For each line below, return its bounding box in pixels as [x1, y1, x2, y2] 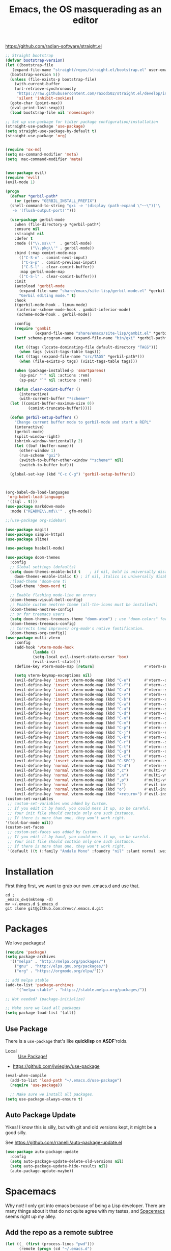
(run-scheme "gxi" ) [18, 453, 60, 458]
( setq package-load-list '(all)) [5, 1010, 76, 1016]
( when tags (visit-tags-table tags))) [18, 349, 101, 355]
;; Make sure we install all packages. [10, 1092, 95, 1097]
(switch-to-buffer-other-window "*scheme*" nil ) [18, 458, 124, 463]
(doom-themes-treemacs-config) [10, 621, 76, 626]
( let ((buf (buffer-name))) [14, 443, 74, 448]
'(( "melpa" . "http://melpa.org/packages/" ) [10, 959, 106, 964]
